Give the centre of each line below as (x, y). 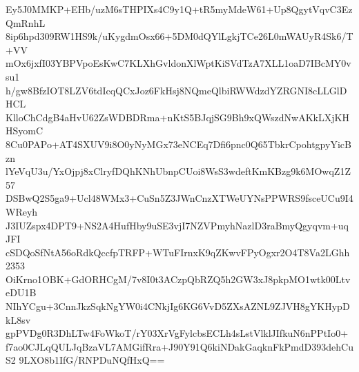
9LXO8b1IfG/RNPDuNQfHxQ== (92, 360)
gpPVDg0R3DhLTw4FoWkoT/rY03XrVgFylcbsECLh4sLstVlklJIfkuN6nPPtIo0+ (177, 333)
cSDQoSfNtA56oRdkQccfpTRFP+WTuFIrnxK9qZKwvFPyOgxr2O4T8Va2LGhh (178, 252)
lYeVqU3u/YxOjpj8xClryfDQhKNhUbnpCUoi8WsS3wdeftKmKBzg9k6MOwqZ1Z (178, 171)
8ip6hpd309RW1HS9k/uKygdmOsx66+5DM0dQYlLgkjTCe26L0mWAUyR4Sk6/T (179, 36)
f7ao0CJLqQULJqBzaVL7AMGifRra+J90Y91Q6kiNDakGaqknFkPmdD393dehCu (179, 346)
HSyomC (25, 131)
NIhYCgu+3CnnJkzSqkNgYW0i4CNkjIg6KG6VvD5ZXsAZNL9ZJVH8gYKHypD (178, 306)
